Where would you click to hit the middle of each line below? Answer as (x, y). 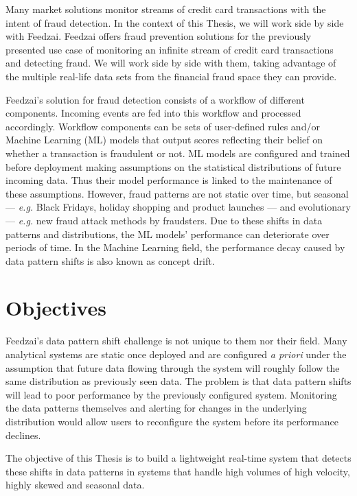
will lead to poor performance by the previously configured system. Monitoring (171, 394)
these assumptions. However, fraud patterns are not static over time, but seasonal (177, 193)
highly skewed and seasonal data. (75, 485)
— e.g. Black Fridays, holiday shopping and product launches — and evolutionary (178, 207)
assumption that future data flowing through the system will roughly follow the (173, 367)
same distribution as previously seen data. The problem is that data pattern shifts (178, 381)
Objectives (56, 308)
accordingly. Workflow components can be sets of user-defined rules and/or (163, 126)
